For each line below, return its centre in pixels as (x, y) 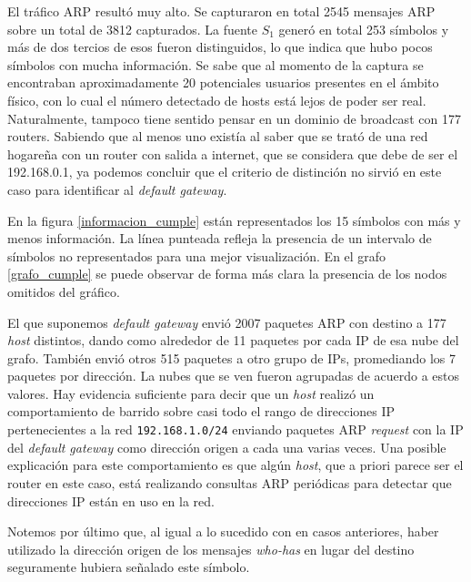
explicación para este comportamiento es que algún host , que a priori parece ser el (235, 465)
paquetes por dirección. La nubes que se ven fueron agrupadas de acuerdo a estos (234, 376)
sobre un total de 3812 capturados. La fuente (132, 29)
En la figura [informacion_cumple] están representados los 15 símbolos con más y (234, 220)
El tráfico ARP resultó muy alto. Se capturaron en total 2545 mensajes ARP (221, 11)
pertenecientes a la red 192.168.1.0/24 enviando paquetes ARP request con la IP (235, 429)
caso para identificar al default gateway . (117, 189)
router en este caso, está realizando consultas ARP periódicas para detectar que (230, 482)
